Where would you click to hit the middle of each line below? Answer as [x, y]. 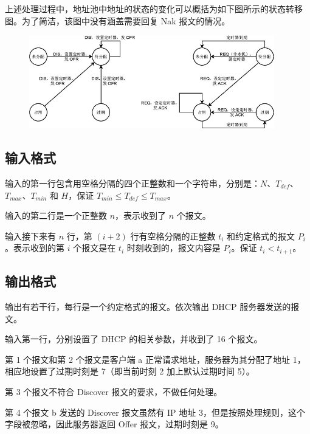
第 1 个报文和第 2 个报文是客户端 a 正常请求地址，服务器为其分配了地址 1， [155, 359]
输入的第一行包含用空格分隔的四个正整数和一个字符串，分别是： [133, 183]
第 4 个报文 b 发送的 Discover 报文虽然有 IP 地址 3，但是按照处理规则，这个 [155, 412]
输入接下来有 [30, 236]
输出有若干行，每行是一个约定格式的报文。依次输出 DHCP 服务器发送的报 [152, 306]
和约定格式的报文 [261, 236]
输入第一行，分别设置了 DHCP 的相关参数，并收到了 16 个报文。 [134, 339]
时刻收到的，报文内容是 [174, 248]
